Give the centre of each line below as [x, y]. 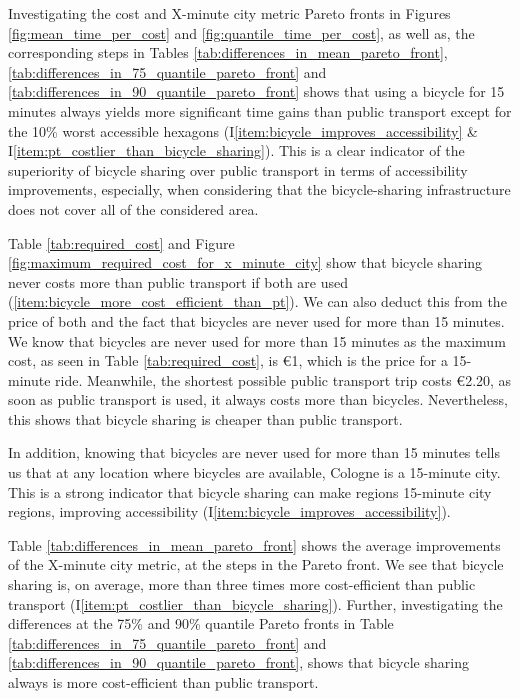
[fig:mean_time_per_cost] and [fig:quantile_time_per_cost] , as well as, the [241, 32]
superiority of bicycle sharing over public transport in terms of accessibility [238, 169]
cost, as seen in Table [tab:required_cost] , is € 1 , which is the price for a [228, 360]
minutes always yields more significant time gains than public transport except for [260, 110]
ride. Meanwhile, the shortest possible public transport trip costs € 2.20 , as [283, 379]
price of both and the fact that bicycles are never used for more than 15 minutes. [256, 320]
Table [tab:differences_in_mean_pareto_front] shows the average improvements [254, 544]
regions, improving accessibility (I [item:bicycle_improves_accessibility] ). [229, 511]
